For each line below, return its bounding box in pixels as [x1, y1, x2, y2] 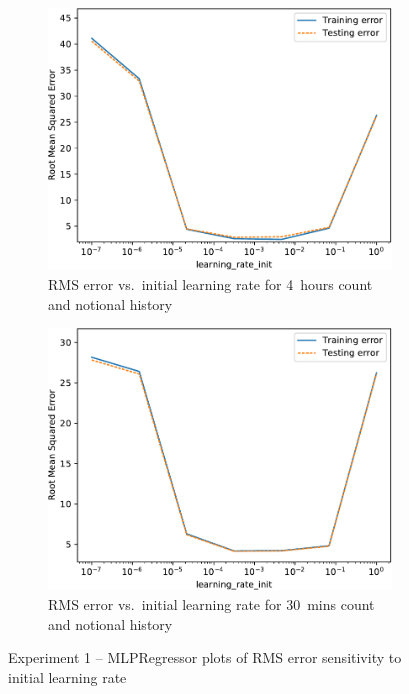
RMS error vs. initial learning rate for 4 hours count [48, 273, 373, 294]
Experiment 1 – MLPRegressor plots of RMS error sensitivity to [8, 647, 402, 668]
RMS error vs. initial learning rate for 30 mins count [48, 594, 375, 614]
